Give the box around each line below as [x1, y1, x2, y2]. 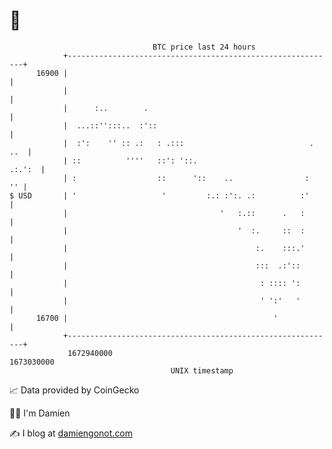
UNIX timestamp [170, 365, 234, 376]
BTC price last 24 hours [152, 42, 256, 52]
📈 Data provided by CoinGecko [9, 384, 140, 396]
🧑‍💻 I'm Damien [9, 407, 71, 419]
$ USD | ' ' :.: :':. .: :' [9, 190, 310, 201]
